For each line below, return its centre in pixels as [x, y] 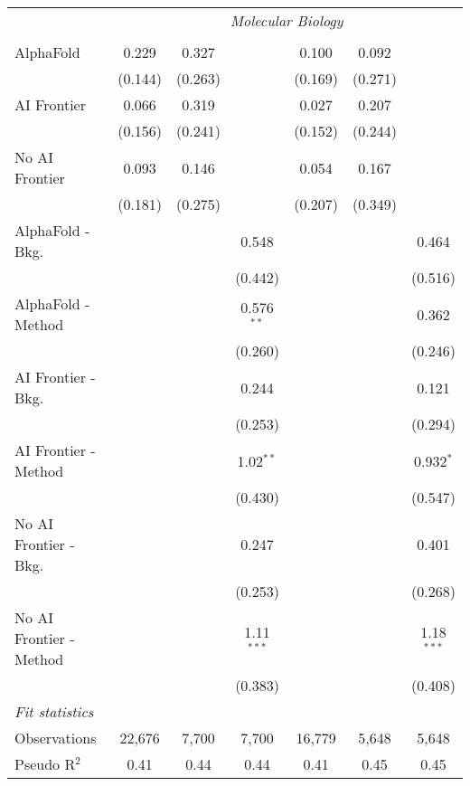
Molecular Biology [287, 20]
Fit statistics [54, 711]
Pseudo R [45, 764]
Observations [56, 738]
